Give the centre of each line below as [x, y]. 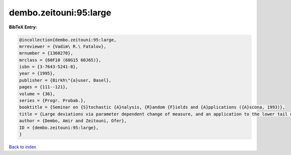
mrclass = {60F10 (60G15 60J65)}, [60, 60]
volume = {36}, [37, 94]
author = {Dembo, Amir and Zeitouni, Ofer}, [73, 121]
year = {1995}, [37, 73]
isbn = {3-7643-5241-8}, [49, 67]
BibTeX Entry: [23, 27]
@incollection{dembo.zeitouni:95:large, [68, 40]
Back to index [23, 147]
